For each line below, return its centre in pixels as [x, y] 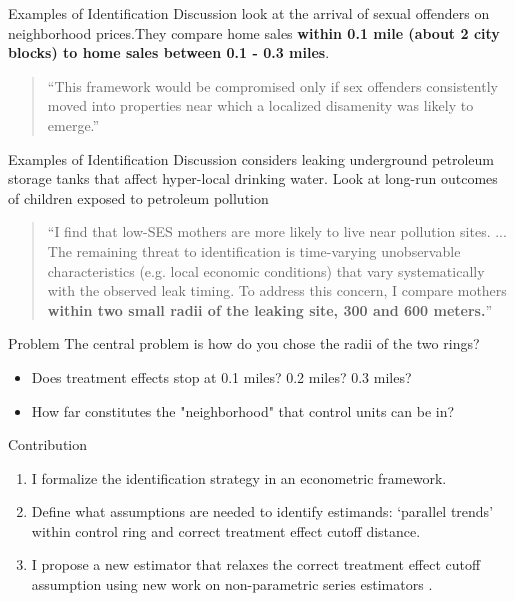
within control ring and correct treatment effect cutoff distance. [226, 530]
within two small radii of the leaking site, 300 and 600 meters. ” [270, 309]
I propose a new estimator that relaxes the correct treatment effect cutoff [256, 564]
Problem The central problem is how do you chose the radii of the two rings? [244, 343]
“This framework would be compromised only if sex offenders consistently [272, 85]
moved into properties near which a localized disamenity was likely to [260, 105]
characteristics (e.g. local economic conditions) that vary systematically [266, 270]
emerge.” [73, 124]
